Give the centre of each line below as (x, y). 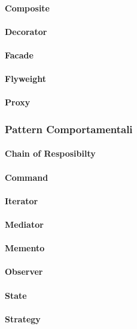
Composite (27, 8)
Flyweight (25, 79)
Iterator (22, 200)
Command (27, 177)
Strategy (23, 318)
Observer (24, 271)
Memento (25, 248)
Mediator (24, 224)
